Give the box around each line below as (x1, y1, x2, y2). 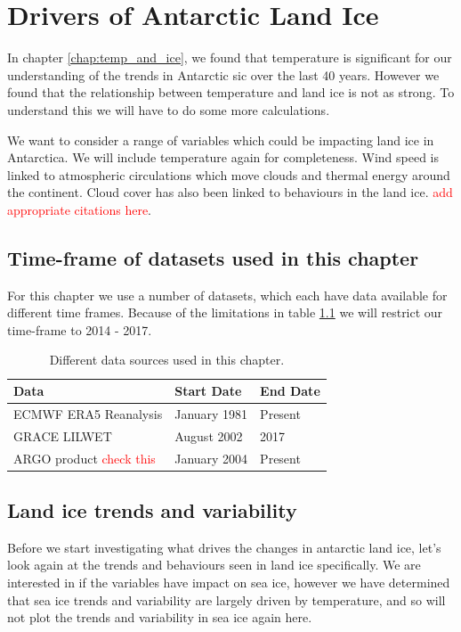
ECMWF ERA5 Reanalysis (13, 404, 163, 423)
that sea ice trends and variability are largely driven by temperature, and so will (7, 590, 446, 609)
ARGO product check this (13, 448, 156, 467)
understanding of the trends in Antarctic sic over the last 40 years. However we (7, 65, 440, 84)
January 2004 (174, 448, 248, 467)
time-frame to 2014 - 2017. (7, 320, 152, 339)
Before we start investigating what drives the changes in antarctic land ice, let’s (7, 538, 441, 556)
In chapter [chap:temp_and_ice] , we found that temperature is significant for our (7, 48, 452, 67)
